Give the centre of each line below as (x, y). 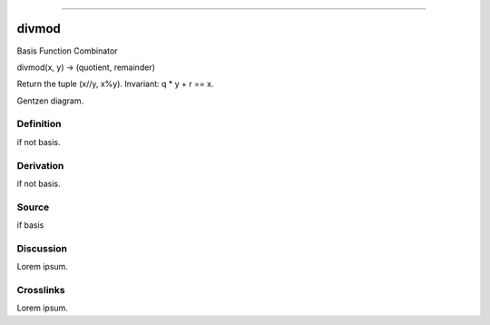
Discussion (42, 248)
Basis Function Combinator (67, 51)
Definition (39, 124)
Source (33, 207)
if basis (30, 225)
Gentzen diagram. (50, 101)
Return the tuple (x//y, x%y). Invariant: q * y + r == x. (115, 84)
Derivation (40, 165)
